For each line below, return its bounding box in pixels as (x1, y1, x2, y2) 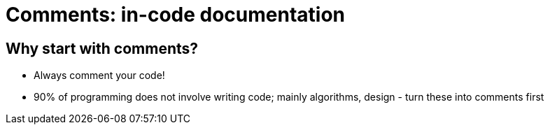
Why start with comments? (6, 39, 199, 57)
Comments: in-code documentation (6, 3, 346, 27)
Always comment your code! (34, 69, 165, 82)
